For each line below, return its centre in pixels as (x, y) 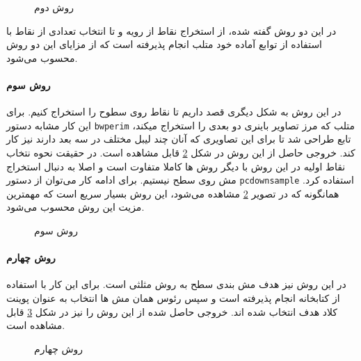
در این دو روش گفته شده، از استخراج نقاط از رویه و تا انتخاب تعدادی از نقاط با (171, 30)
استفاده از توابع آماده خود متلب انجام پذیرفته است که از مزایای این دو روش (165, 44)
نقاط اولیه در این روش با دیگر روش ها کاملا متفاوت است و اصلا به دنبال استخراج (176, 166)
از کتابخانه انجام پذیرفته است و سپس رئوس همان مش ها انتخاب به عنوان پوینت (173, 298)
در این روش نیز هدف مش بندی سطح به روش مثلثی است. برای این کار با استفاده (176, 284)
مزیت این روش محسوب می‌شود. (75, 207)
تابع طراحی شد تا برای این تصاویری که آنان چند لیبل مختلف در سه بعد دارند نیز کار (179, 139)
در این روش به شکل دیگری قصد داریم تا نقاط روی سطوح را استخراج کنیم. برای (174, 112)
